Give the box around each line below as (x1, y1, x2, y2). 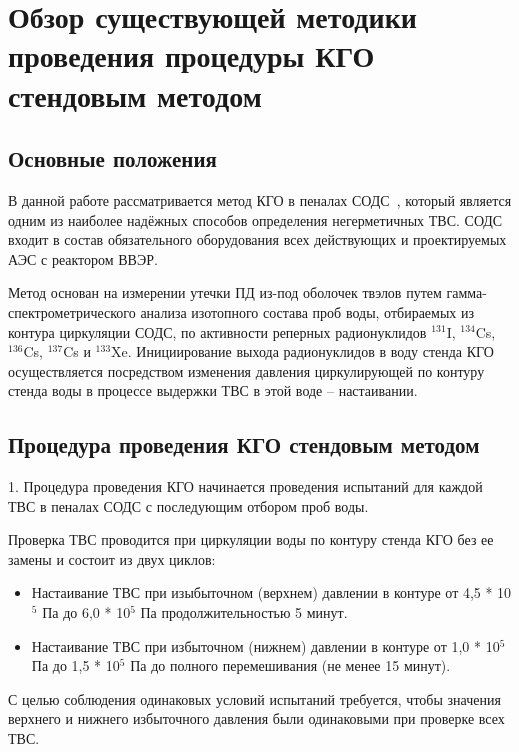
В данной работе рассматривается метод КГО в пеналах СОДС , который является (8, 189, 512, 210)
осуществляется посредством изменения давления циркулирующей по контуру (8, 360, 485, 381)
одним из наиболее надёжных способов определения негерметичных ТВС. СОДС (8, 209, 503, 230)
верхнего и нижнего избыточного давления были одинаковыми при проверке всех (8, 708, 505, 729)
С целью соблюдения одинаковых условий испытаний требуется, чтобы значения (8, 688, 501, 709)
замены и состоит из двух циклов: (8, 548, 216, 569)
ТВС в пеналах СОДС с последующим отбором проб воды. (8, 495, 369, 516)
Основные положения (8, 143, 217, 174)
